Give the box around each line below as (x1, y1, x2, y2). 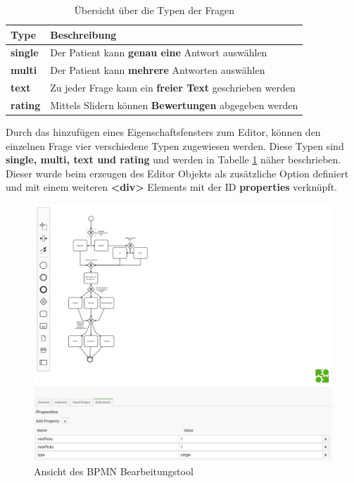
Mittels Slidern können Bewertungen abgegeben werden (50, 97, 298, 112)
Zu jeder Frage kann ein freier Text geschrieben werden (50, 80, 296, 95)
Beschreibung (50, 27, 117, 42)
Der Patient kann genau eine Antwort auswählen (50, 45, 267, 60)
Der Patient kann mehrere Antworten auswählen (50, 63, 265, 77)
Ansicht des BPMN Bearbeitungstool (34, 463, 194, 478)
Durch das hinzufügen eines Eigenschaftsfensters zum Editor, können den (6, 125, 321, 139)
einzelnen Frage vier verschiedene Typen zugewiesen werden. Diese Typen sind (6, 138, 344, 153)
